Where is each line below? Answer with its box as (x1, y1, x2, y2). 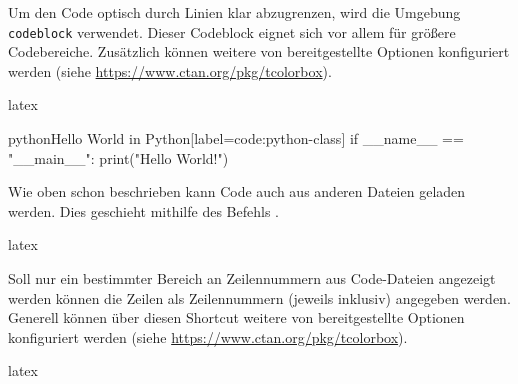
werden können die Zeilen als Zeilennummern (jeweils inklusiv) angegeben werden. (8, 287, 511, 308)
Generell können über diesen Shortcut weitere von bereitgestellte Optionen (8, 307, 465, 328)
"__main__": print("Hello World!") (8, 147, 229, 168)
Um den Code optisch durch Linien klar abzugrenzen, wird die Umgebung (8, 2, 461, 22)
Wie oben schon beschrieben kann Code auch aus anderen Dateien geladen (8, 181, 466, 202)
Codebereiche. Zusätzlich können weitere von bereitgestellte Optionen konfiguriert (8, 41, 510, 62)
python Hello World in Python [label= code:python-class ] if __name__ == (8, 128, 464, 149)
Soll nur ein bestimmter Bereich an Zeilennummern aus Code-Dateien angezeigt (8, 268, 496, 288)
